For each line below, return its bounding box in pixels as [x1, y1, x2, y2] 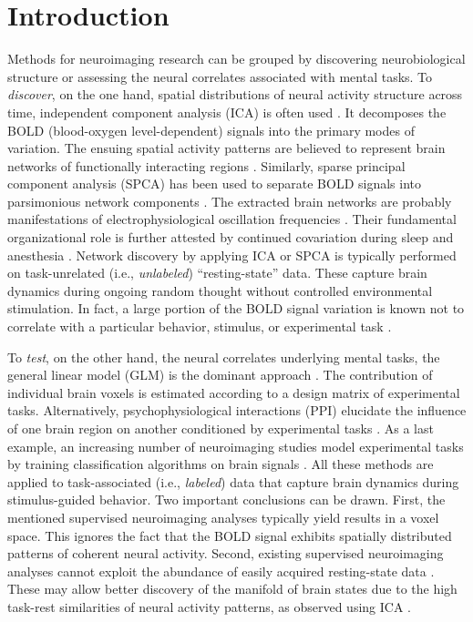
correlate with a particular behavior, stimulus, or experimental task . [7, 317, 392, 336]
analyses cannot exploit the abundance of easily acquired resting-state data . [7, 561, 435, 580]
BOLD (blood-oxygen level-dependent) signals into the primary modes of [7, 120, 415, 139]
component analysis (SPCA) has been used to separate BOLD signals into [7, 174, 422, 193]
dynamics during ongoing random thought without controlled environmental [7, 280, 433, 300]
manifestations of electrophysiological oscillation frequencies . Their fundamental [7, 209, 457, 229]
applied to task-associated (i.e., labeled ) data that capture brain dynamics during [7, 472, 459, 491]
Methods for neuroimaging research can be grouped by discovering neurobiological [7, 49, 466, 68]
